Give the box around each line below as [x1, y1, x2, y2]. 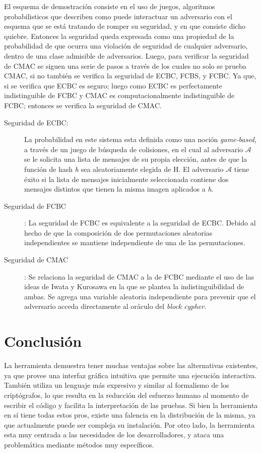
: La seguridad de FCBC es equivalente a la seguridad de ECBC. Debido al [24, 217, 256, 228]
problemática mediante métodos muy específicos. [4, 439, 154, 449]
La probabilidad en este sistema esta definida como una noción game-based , [24, 134, 256, 145]
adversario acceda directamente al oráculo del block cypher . [24, 301, 207, 311]
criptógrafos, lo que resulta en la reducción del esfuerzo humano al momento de [4, 389, 249, 400]
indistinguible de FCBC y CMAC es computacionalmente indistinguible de [4, 90, 235, 101]
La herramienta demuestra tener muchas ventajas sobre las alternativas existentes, [4, 360, 258, 371]
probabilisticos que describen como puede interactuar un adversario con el [4, 11, 232, 21]
